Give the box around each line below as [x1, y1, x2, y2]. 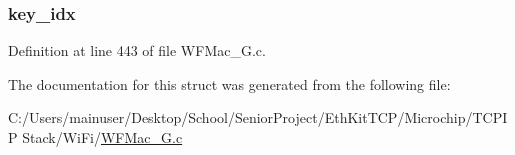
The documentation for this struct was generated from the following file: [8, 73, 451, 94]
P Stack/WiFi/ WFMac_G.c [8, 127, 183, 147]
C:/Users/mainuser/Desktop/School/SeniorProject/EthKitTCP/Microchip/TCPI [8, 107, 508, 128]
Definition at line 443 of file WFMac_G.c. [8, 40, 266, 61]
